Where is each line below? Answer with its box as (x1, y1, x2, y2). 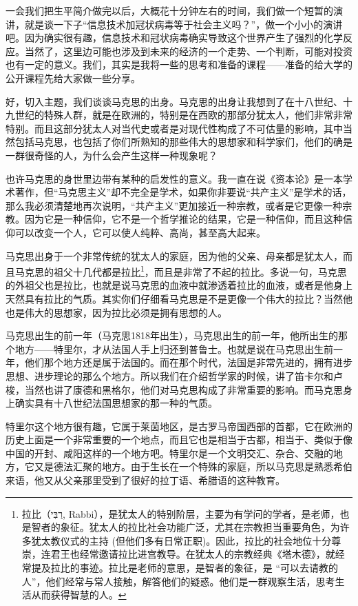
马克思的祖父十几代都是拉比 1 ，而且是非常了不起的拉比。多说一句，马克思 (14, 263, 347, 279)
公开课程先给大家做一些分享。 (6, 70, 140, 85)
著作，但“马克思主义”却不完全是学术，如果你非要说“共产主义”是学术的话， (14, 185, 352, 199)
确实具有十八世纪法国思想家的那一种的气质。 (14, 396, 218, 410)
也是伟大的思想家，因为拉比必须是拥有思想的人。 (6, 305, 227, 319)
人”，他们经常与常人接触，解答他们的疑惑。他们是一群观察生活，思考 (21, 574, 335, 588)
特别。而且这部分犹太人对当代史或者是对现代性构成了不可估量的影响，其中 (6, 121, 343, 135)
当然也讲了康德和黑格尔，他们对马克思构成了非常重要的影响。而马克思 (24, 382, 343, 396)
